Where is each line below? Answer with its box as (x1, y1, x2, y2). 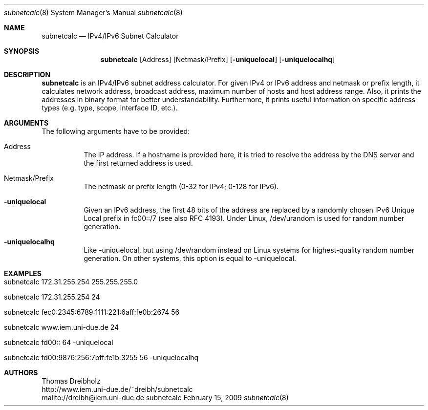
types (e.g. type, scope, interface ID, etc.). (42, 104, 178, 112)
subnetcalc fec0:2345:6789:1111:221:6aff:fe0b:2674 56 (4, 308, 180, 316)
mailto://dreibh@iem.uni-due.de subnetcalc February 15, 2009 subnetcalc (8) (42, 393, 289, 402)
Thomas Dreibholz (42, 377, 101, 385)
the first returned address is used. (84, 159, 193, 167)
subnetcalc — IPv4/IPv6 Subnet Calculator (42, 32, 179, 40)
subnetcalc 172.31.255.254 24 (4, 293, 100, 301)
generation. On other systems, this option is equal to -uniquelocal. (84, 254, 297, 262)
